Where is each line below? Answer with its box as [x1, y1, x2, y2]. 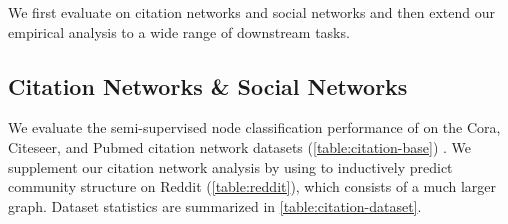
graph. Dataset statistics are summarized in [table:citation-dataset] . [8, 195, 422, 216]
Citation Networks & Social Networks [8, 70, 408, 101]
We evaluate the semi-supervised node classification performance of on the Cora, [8, 117, 501, 138]
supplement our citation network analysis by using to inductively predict [8, 156, 453, 177]
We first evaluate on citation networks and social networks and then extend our [8, 2, 495, 22]
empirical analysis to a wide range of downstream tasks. [8, 21, 350, 42]
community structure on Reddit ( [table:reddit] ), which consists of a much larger [8, 176, 496, 197]
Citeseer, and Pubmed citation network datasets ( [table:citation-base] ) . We [8, 136, 471, 157]
